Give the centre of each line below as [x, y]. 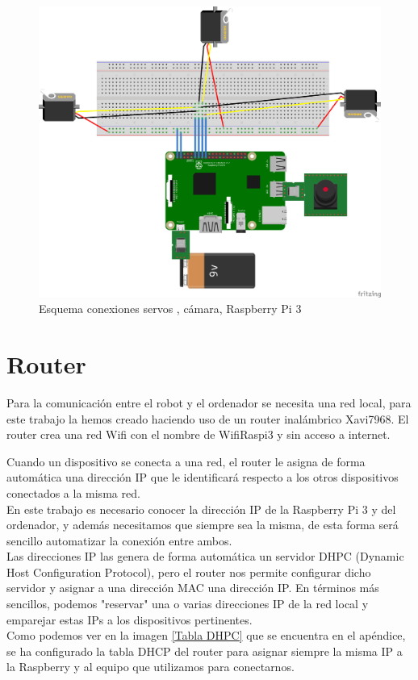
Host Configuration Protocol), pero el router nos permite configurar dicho [189, 572]
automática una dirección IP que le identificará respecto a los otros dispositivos [203, 477]
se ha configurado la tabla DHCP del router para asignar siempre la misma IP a [205, 651]
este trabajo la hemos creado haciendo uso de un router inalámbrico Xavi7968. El [208, 418]
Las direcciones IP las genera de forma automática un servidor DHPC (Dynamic [205, 556]
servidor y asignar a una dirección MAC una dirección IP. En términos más [193, 588]
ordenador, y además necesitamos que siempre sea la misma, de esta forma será [203, 525]
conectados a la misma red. [73, 492]
